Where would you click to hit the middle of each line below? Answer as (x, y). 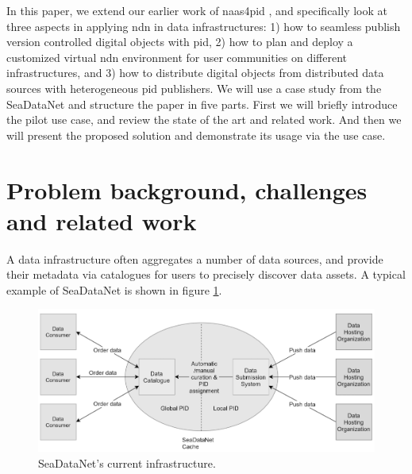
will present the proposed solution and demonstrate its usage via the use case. (196, 135)
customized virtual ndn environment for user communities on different (177, 57)
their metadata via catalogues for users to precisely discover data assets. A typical (206, 274)
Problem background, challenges (187, 189)
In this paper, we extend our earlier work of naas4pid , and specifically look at (197, 10)
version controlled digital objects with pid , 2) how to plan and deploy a (180, 42)
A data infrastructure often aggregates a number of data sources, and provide (195, 258)
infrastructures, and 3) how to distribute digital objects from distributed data (195, 73)
